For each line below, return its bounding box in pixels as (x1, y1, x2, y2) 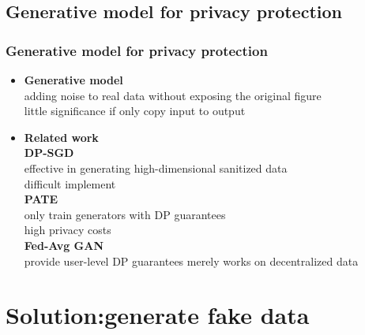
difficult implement (24, 175, 116, 192)
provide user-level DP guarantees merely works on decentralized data (24, 252, 359, 269)
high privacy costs (24, 221, 111, 238)
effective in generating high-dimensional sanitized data (24, 159, 288, 176)
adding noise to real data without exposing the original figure (24, 87, 322, 103)
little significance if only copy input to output (24, 102, 246, 119)
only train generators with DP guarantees (24, 206, 226, 222)
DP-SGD (24, 144, 74, 161)
